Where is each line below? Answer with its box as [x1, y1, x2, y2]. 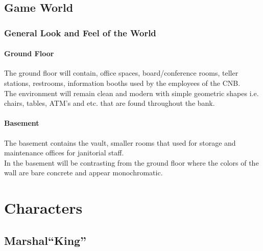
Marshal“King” [4, 232, 87, 248]
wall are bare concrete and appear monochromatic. [4, 167, 163, 178]
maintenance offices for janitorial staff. [4, 147, 124, 158]
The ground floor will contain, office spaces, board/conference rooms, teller [4, 67, 238, 78]
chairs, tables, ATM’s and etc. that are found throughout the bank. [4, 98, 215, 108]
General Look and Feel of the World [4, 26, 156, 39]
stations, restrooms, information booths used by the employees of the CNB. [4, 78, 241, 88]
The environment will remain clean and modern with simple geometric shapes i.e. [4, 87, 259, 98]
